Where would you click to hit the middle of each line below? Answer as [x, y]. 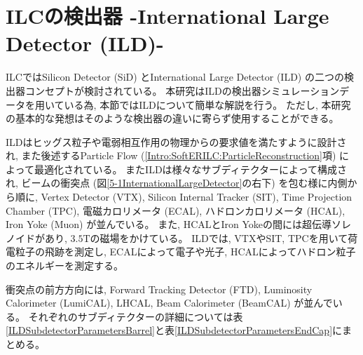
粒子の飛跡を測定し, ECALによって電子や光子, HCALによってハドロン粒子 [185, 252]
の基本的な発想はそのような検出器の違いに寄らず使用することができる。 [172, 118]
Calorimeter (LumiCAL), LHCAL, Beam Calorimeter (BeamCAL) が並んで [169, 303]
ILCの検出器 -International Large [167, 16]
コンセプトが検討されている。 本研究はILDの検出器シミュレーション [182, 90]
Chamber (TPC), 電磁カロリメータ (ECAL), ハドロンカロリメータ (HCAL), [176, 210]
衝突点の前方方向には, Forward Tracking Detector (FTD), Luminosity [159, 289]
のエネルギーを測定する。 [64, 266]
